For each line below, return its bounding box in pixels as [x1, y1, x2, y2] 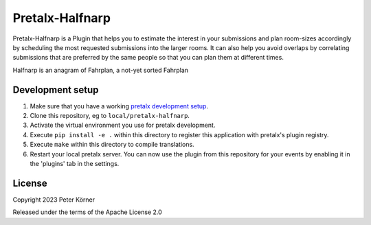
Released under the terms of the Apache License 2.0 [12, 208, 163, 216]
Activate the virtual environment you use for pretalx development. [30, 121, 216, 130]
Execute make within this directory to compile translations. [30, 141, 195, 149]
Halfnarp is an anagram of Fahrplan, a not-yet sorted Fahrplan [12, 66, 189, 74]
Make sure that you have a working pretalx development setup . [30, 102, 209, 110]
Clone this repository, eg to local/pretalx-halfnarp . [30, 112, 190, 120]
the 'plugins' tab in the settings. [30, 159, 120, 167]
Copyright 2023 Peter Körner [12, 196, 95, 204]
